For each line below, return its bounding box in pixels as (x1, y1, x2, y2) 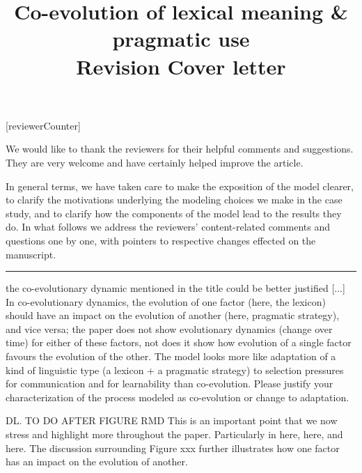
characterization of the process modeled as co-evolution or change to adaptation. (6, 389, 349, 404)
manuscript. (6, 247, 56, 261)
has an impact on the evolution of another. (6, 454, 188, 469)
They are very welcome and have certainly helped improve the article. (6, 155, 304, 169)
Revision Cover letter (76, 52, 286, 80)
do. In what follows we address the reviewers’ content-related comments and (6, 219, 330, 234)
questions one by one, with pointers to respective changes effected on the (6, 233, 316, 247)
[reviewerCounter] (6, 118, 81, 132)
